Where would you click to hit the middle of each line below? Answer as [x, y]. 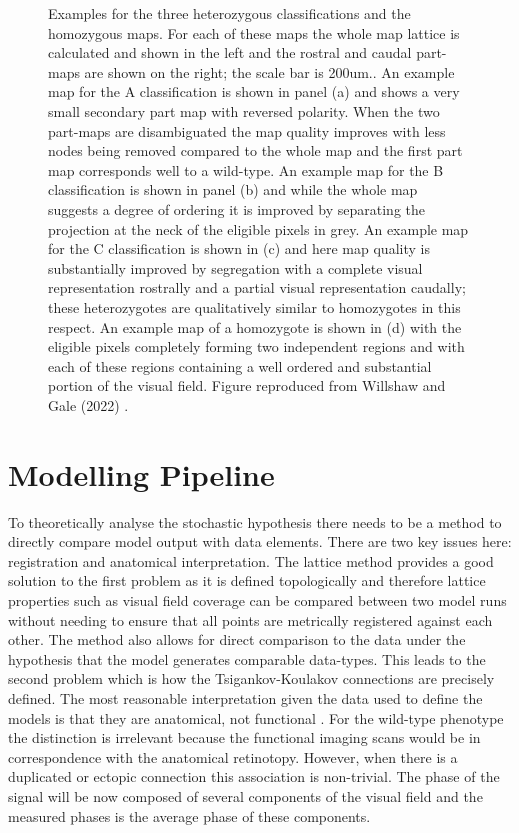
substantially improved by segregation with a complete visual [235, 267]
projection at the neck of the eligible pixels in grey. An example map [258, 228]
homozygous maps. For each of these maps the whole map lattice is [254, 32]
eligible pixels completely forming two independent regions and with [256, 346]
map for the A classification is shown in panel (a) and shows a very [254, 91]
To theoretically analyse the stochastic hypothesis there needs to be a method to [255, 521]
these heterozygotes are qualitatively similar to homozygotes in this [254, 306]
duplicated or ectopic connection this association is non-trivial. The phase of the [254, 776]
